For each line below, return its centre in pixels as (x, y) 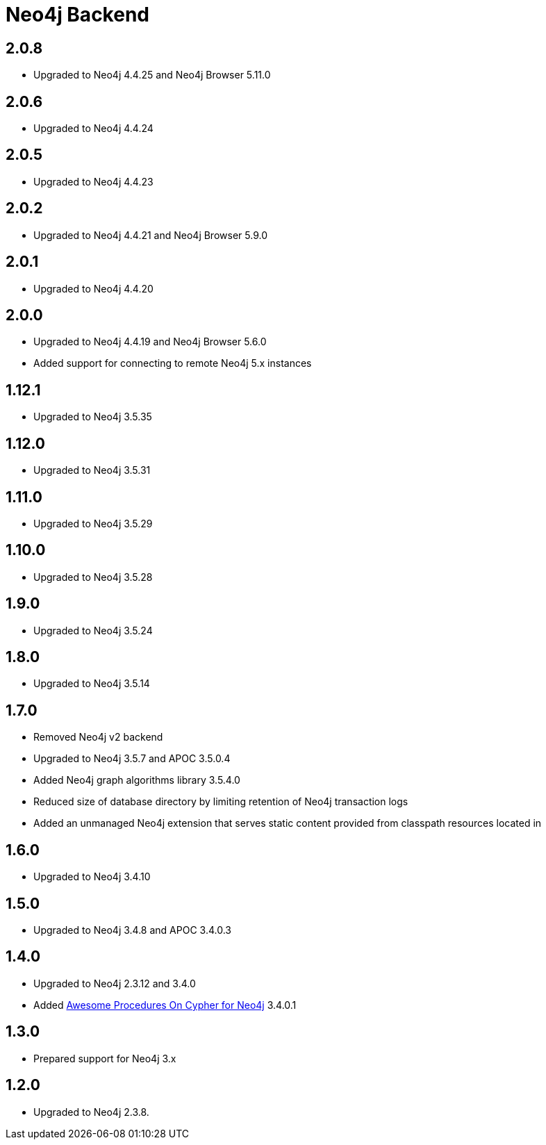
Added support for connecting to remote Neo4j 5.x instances (173, 363)
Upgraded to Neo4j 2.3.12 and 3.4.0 (115, 983)
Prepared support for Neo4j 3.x (105, 1058)
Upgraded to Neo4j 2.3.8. (91, 1112)
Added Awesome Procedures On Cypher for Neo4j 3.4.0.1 (165, 1005)
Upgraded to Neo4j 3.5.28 (93, 577)
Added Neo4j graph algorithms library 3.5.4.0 (137, 780)
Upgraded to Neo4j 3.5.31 (92, 470)
